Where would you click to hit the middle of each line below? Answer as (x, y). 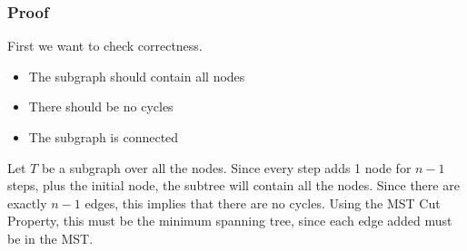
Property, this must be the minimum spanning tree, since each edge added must (230, 221)
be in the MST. (50, 238)
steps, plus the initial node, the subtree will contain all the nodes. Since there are (233, 185)
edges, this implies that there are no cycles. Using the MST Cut (263, 203)
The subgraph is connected (104, 137)
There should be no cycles (101, 106)
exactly (27, 203)
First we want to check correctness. (105, 46)
